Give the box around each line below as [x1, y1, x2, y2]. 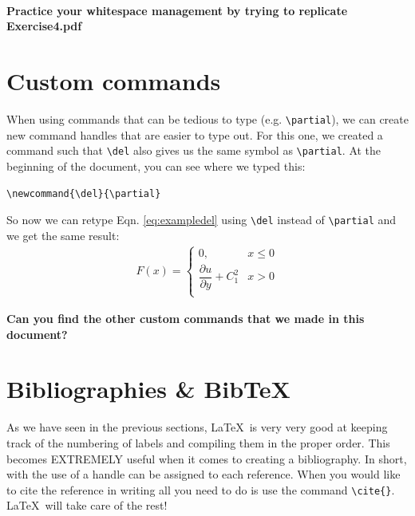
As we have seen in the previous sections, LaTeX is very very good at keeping [6, 419, 388, 435]
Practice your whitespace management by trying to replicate [6, 2, 348, 18]
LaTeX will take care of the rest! [6, 497, 168, 514]
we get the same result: [6, 226, 120, 243]
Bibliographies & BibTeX [6, 372, 290, 405]
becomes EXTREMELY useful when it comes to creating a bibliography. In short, [6, 450, 407, 467]
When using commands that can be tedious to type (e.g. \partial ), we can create [6, 110, 409, 127]
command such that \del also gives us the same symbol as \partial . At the [6, 142, 381, 159]
